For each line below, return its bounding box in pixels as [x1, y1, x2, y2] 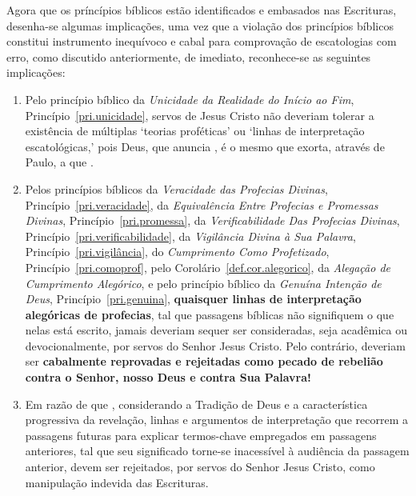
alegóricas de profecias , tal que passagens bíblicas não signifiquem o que [25, 306, 394, 322]
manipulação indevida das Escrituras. [25, 474, 209, 490]
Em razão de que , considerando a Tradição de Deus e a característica [25, 395, 368, 412]
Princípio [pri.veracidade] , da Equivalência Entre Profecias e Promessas [25, 196, 378, 213]
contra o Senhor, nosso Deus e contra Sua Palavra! [25, 369, 311, 386]
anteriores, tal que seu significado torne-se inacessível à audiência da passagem [25, 442, 410, 459]
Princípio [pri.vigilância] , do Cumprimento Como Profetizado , [25, 243, 330, 260]
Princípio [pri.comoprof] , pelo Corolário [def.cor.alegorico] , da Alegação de [25, 258, 391, 275]
